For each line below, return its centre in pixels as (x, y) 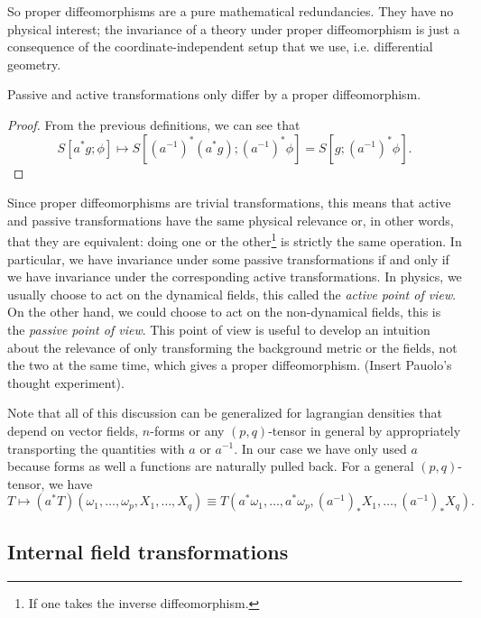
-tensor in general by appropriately (365, 430)
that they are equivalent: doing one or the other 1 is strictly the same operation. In (235, 240)
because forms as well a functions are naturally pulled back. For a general (211, 466)
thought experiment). (66, 382)
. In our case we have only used (320, 448)
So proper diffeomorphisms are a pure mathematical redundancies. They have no (231, 11)
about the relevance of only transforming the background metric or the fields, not (232, 347)
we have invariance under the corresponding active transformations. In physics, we (235, 277)
